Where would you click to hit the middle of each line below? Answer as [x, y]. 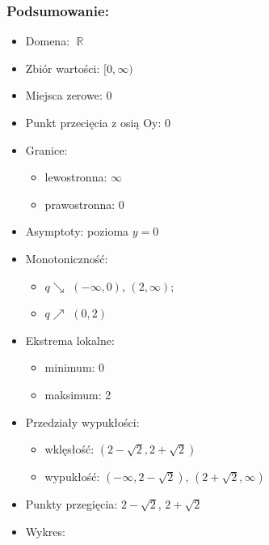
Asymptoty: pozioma [77, 231]
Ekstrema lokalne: [70, 340]
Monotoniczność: [67, 258]
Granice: [46, 149]
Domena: [48, 41]
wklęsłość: [69, 449]
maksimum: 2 [78, 394]
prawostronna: [80, 204]
